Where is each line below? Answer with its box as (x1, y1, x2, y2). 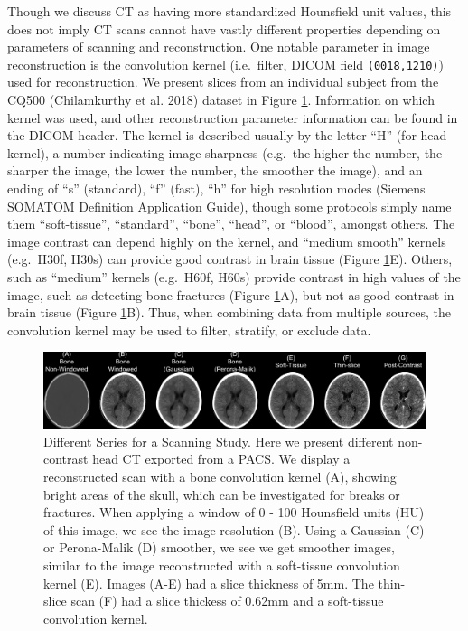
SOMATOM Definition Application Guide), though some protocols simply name (7, 196, 452, 215)
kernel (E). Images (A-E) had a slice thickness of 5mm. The (43, 573, 374, 592)
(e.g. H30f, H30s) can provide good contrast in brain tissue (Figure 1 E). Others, (7, 250, 453, 268)
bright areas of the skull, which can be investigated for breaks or (43, 485, 400, 504)
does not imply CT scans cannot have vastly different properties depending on (7, 19, 441, 38)
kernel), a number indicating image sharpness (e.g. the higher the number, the (7, 143, 443, 162)
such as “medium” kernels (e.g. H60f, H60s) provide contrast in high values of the (7, 267, 461, 286)
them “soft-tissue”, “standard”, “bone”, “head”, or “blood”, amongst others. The (7, 214, 455, 233)
